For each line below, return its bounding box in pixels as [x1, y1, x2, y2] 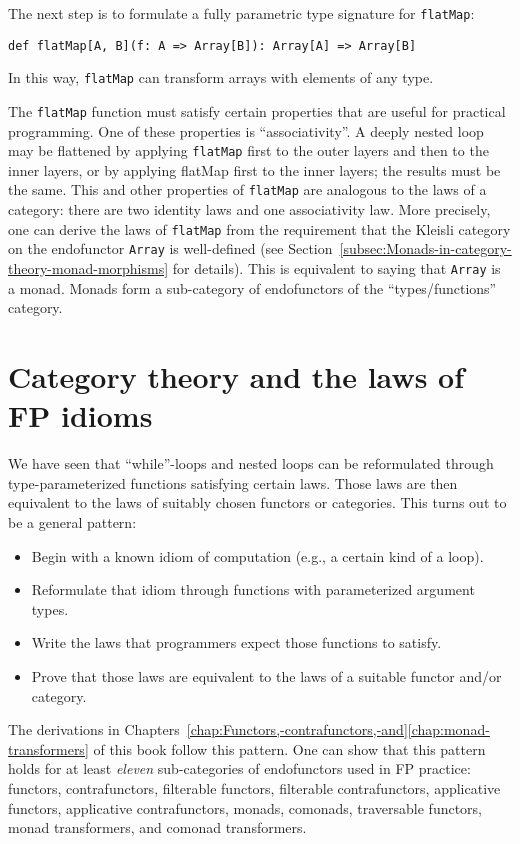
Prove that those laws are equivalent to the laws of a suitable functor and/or [31, 665, 502, 686]
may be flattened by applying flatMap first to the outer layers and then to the [8, 140, 489, 161]
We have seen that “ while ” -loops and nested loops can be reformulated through [8, 453, 494, 474]
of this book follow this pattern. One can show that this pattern [93, 738, 486, 759]
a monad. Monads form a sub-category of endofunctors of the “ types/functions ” [8, 277, 497, 298]
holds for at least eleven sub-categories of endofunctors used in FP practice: [8, 758, 471, 779]
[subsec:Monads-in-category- [339, 238, 512, 259]
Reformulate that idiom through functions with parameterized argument [31, 579, 475, 600]
